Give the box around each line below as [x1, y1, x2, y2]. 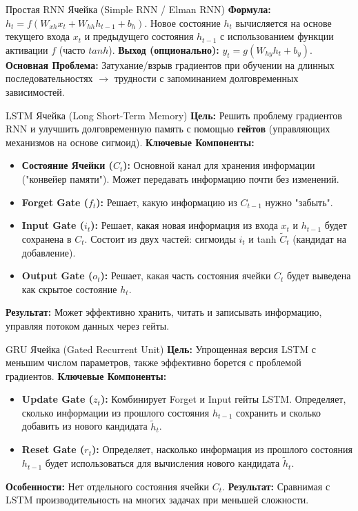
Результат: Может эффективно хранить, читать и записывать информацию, [6, 305, 322, 319]
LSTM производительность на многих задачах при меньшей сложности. [6, 492, 309, 507]
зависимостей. [6, 84, 65, 99]
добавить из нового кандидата [21, 419, 148, 433]
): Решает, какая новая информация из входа [90, 218, 278, 232]
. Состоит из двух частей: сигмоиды [84, 231, 236, 246]
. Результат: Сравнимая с [222, 479, 330, 493]
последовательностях [6, 71, 93, 86]
